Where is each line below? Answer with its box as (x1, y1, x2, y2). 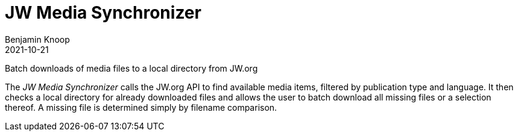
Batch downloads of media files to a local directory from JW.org (5, 63, 258, 73)
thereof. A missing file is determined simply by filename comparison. (5, 102, 277, 113)
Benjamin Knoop (5, 34, 70, 45)
